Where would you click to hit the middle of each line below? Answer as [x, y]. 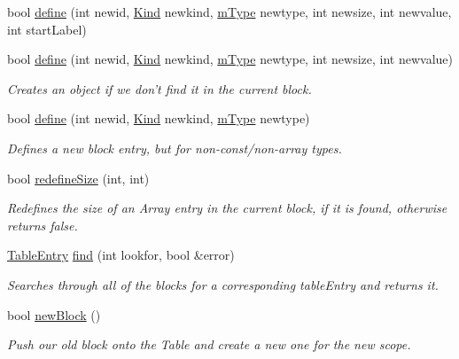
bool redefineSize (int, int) [78, 178]
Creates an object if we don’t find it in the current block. [159, 88]
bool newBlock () [54, 314]
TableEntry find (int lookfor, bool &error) [121, 255]
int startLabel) [47, 29]
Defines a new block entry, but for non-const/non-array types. [175, 148]
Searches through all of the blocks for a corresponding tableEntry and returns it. [223, 284]
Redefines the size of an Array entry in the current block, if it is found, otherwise [227, 208]
